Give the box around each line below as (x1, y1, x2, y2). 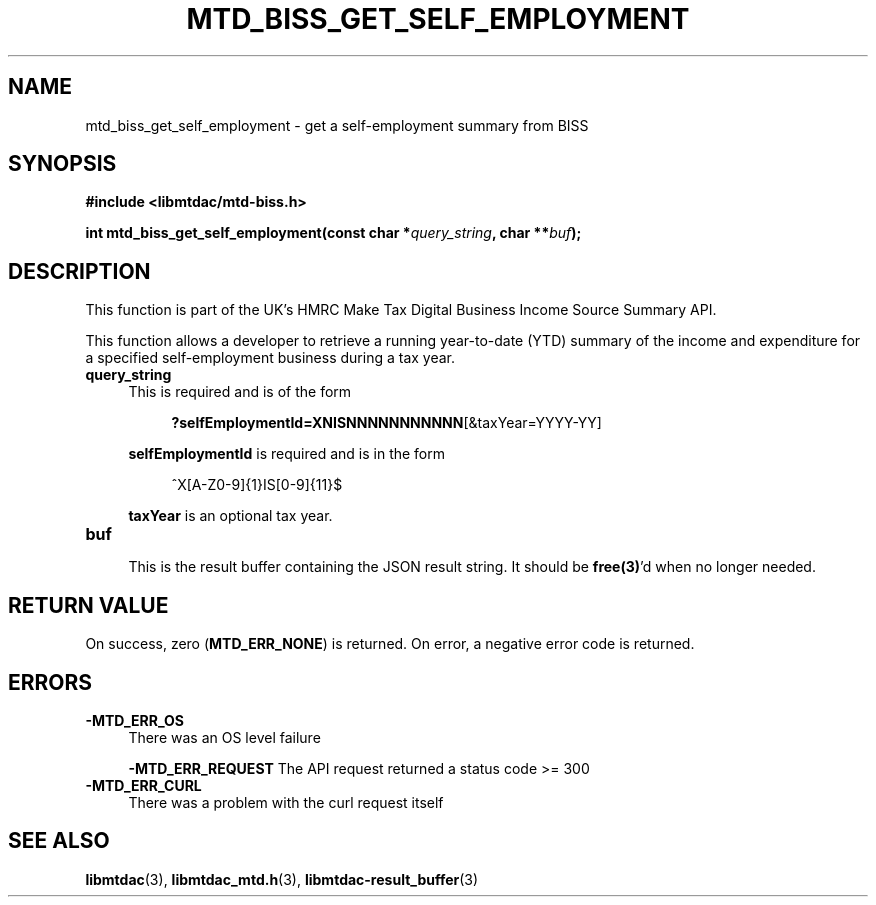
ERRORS (8, 669, 93, 695)
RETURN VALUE (8, 592, 169, 618)
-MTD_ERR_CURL (85, 776, 202, 794)
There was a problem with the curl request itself (128, 793, 444, 811)
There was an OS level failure (128, 728, 321, 746)
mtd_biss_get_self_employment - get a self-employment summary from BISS (85, 116, 589, 134)
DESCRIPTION (8, 258, 151, 284)
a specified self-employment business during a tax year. (85, 349, 456, 367)
